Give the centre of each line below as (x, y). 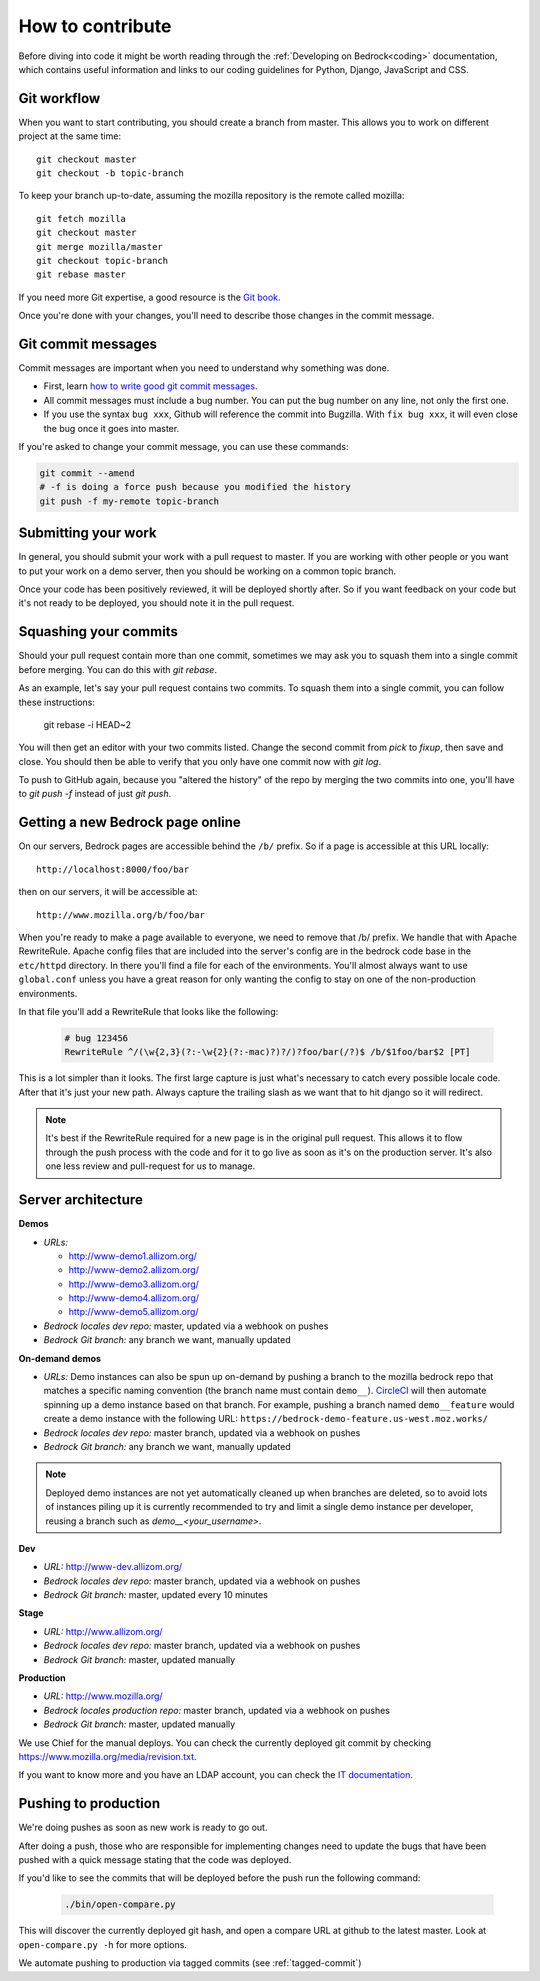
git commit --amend (87, 473)
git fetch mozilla (81, 218)
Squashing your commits (98, 631)
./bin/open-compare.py (120, 1904)
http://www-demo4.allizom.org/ (134, 1298)
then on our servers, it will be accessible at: (108, 892)
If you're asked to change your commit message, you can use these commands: (183, 446)
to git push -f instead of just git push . (95, 794)
